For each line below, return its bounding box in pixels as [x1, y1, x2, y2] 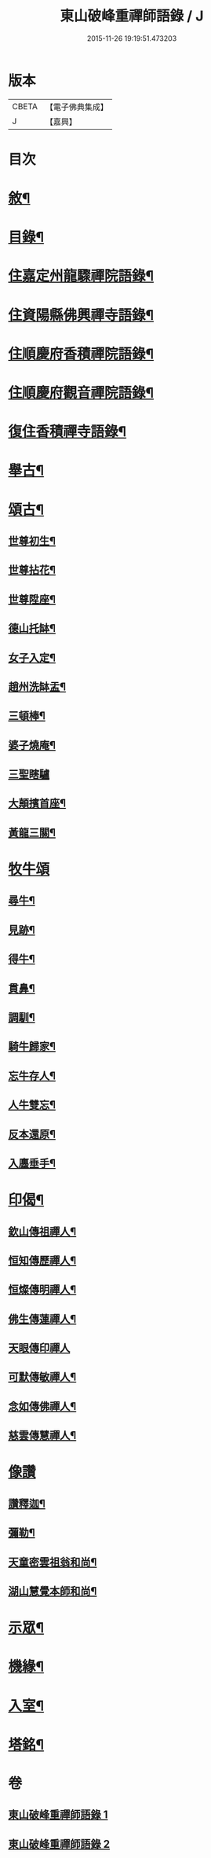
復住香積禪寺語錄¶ [8, 423, 127, 441]
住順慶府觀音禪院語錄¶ [8, 384, 155, 402]
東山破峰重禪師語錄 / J [60, 7, 204, 25]
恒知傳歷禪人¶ [8, 1254, 77, 1267]
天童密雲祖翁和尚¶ [8, 1555, 97, 1569]
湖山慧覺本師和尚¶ [8, 1584, 97, 1598]
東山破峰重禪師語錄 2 [8, 1837, 111, 1851]
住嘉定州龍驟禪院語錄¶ [8, 267, 155, 285]
